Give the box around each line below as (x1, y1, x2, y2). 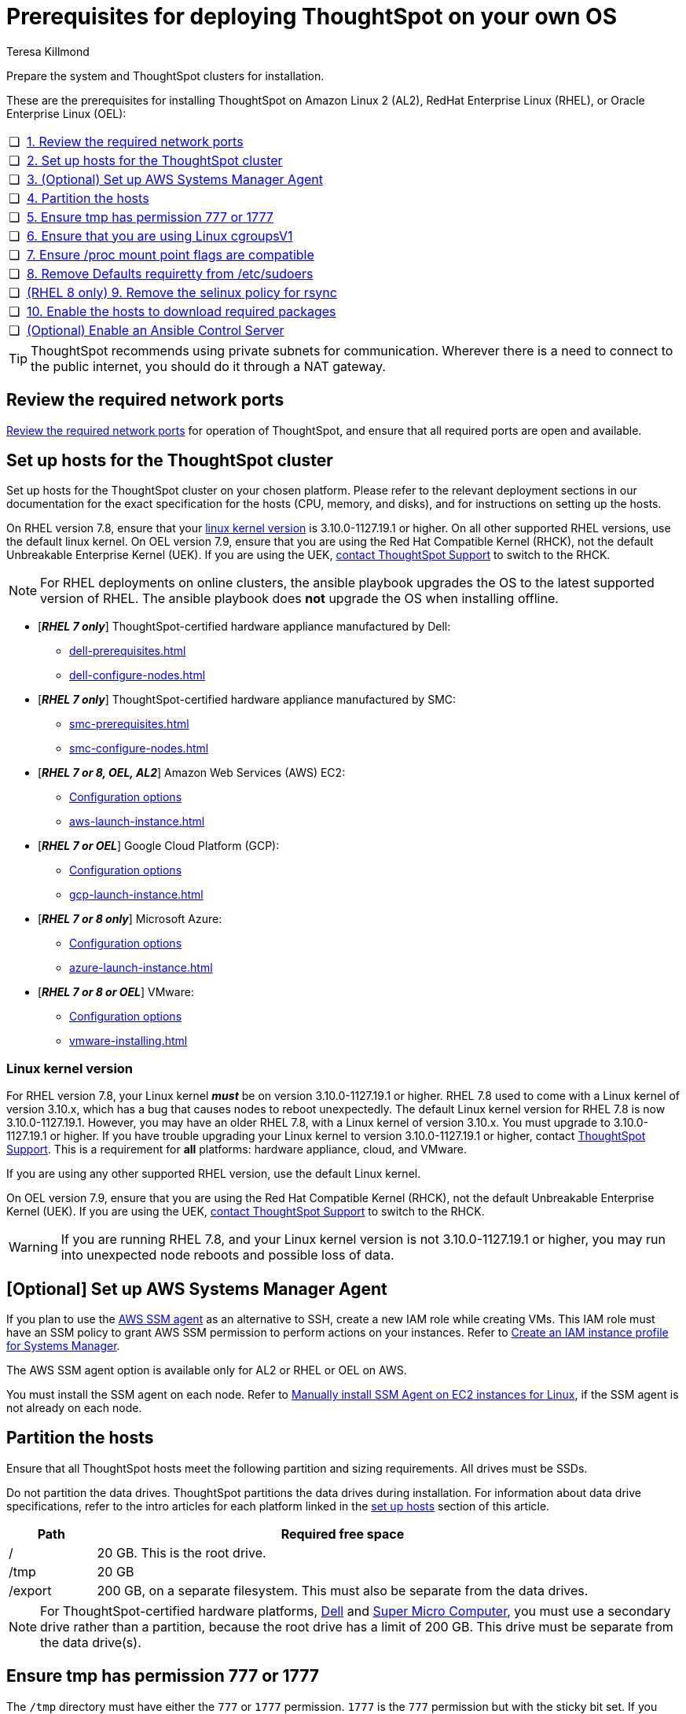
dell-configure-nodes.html (69, 668, 206, 682)
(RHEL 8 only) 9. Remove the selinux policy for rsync (26, 284, 337, 300)
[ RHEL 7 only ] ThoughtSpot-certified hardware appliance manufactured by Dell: (38, 620, 451, 634)
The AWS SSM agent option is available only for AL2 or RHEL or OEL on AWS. (6, 1363, 407, 1377)
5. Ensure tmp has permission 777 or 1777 (26, 208, 273, 225)
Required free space (281, 1525, 405, 1542)
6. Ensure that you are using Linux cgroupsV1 (26, 227, 293, 244)
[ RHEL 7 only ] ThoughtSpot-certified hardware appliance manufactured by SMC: (38, 693, 457, 707)
